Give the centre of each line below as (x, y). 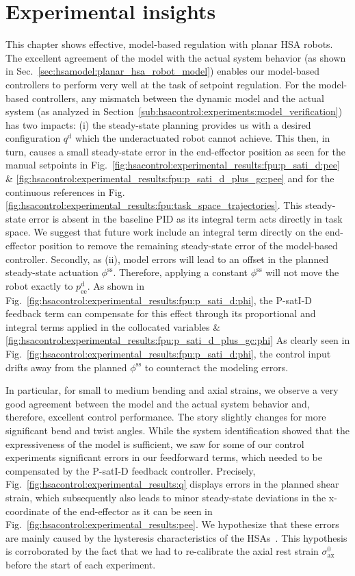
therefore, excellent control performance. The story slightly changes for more (166, 417)
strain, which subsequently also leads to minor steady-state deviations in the (166, 497)
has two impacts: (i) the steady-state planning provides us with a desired (158, 124)
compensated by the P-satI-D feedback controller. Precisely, (131, 470)
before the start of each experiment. (81, 564)
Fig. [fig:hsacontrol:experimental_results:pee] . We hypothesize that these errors (172, 524)
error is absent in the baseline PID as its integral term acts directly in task (186, 218)
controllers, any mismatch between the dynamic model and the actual (178, 98)
